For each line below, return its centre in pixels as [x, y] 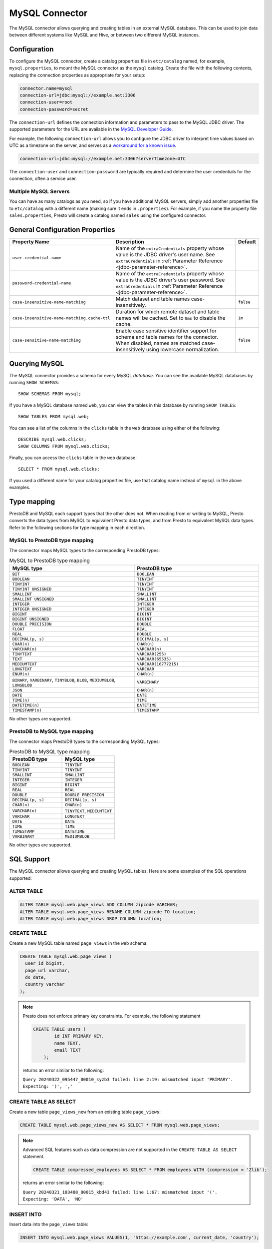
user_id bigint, [45, 963]
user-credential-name [37, 258]
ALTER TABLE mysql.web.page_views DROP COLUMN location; [91, 919]
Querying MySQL [37, 363]
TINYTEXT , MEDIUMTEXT [89, 811]
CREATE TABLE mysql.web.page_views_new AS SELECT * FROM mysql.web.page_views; [120, 1125]
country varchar [45, 984]
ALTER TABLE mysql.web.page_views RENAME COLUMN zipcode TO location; [108, 912]
